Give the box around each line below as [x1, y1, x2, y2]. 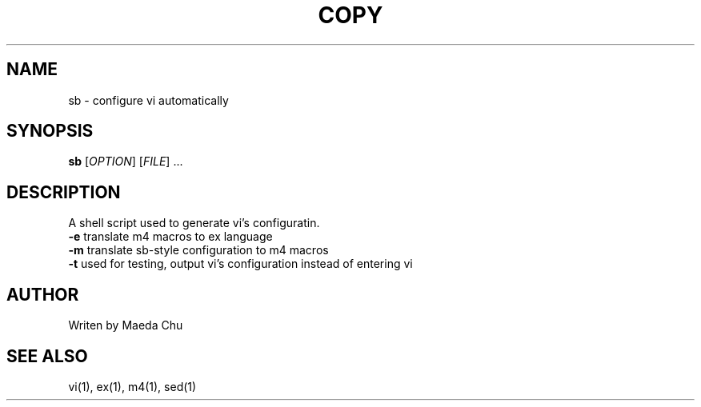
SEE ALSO [6, 345, 88, 366]
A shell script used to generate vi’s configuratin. [68, 216, 320, 230]
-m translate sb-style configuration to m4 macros [68, 243, 329, 257]
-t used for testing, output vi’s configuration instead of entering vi [68, 257, 413, 271]
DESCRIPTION [6, 182, 121, 202]
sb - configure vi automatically [68, 93, 229, 107]
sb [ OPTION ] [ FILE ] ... [68, 154, 183, 169]
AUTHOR [6, 284, 79, 305]
